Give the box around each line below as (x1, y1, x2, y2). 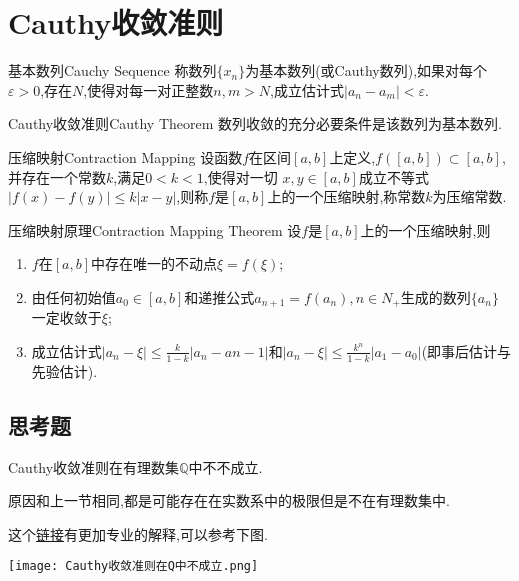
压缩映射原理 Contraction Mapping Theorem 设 (8, 219, 302, 240)
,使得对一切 (203, 166, 278, 187)
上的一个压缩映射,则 (360, 219, 491, 240)
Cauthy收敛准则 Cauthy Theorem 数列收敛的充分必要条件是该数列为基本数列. (8, 113, 502, 134)
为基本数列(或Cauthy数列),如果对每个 (245, 60, 488, 81)
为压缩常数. (432, 186, 507, 207)
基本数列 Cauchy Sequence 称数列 (8, 60, 217, 81)
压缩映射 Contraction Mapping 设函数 (8, 146, 243, 167)
